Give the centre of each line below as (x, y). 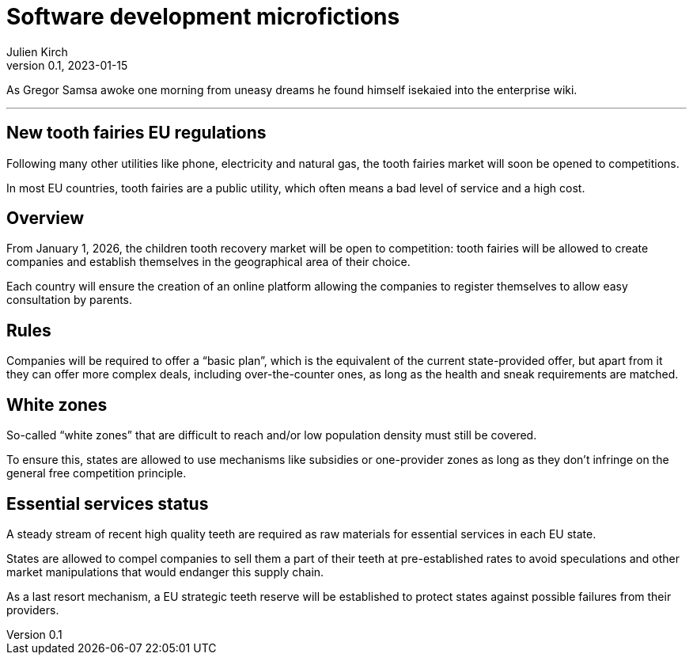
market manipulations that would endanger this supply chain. (165, 572)
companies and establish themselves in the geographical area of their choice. (208, 262)
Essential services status (108, 503)
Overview (45, 218)
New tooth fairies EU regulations (136, 133)
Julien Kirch (37, 51)
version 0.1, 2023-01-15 (67, 65)
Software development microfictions (203, 17)
